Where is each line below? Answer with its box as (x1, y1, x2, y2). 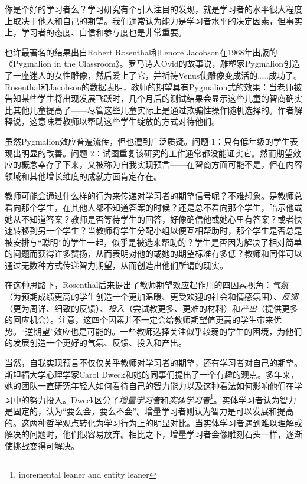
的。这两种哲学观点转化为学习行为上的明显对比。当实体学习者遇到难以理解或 (5, 416, 302, 429)
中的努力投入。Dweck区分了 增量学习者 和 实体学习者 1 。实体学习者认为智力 (12, 391, 296, 405)
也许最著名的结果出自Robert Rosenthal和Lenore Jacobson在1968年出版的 (5, 45, 277, 58)
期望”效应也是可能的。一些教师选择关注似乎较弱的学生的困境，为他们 (33, 325, 302, 337)
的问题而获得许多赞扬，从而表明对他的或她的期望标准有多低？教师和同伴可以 (5, 247, 302, 260)
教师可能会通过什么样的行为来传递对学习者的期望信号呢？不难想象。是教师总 (5, 189, 302, 202)
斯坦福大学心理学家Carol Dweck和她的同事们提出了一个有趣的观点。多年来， (5, 368, 299, 380)
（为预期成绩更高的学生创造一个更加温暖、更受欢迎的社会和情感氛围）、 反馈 (5, 290, 298, 303)
